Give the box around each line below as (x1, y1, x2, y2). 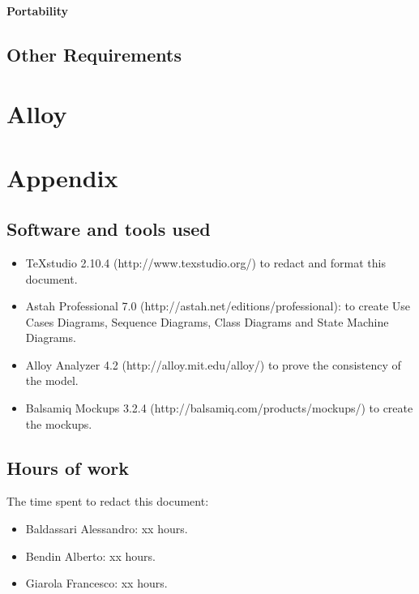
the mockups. (25, 415, 92, 432)
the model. (25, 372, 79, 389)
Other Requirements (6, 41, 182, 66)
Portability (6, 2, 68, 19)
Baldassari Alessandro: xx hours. (25, 520, 188, 537)
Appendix (6, 160, 118, 194)
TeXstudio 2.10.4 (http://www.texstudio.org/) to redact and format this (25, 254, 386, 271)
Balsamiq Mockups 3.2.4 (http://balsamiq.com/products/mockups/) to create (25, 400, 413, 417)
